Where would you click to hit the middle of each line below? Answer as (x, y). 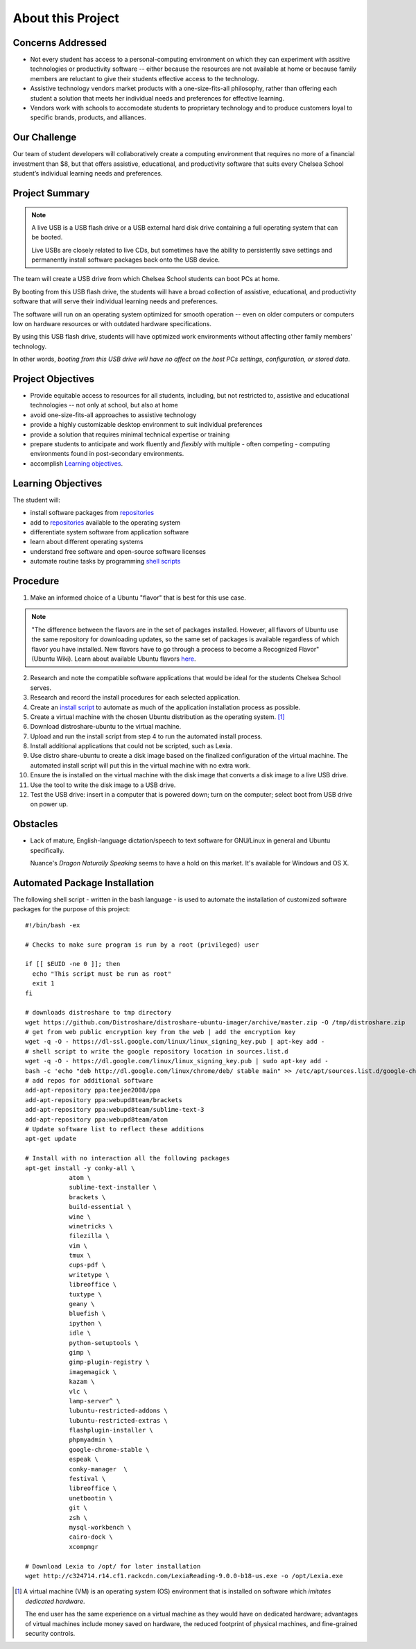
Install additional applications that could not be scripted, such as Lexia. (131, 746)
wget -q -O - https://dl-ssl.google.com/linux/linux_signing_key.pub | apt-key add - (175, 1042)
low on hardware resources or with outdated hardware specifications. (112, 324)
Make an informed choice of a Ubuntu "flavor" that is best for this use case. (138, 598)
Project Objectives (54, 379)
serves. (41, 688)
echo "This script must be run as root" (102, 974)
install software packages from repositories (92, 513)
